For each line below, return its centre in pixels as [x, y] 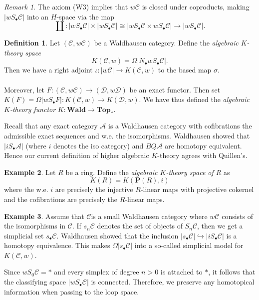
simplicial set [24, 235]
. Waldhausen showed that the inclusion [118, 235]
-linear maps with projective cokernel [197, 189]
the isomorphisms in [35, 226]
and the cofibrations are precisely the [61, 199]
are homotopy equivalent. [203, 145]
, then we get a [220, 226]
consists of [238, 216]
